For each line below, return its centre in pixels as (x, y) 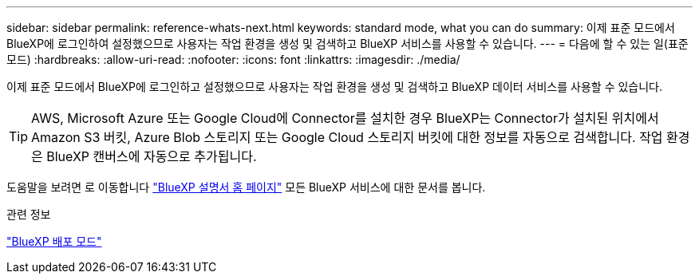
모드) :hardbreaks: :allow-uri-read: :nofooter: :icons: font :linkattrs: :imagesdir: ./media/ (233, 59)
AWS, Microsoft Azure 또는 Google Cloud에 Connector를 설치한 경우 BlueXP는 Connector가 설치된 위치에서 (345, 118)
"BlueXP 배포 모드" (54, 241)
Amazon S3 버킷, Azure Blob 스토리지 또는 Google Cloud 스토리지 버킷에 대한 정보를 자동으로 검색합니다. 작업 (347, 137)
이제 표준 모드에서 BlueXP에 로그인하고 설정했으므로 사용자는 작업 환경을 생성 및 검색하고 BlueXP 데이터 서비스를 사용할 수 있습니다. (335, 87)
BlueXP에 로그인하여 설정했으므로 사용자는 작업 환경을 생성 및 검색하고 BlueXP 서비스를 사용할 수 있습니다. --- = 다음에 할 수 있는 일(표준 (348, 43)
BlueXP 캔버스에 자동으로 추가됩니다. (152, 156)
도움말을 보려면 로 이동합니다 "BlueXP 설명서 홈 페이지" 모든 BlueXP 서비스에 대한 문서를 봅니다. (246, 187)
